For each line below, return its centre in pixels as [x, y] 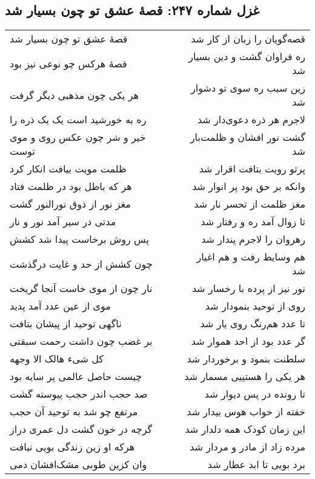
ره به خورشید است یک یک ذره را [78, 120]
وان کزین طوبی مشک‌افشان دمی [78, 464]
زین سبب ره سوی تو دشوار [248, 88]
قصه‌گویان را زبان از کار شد [248, 39]
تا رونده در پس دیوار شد [255, 394]
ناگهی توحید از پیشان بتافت [66, 324]
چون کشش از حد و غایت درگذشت [81, 263]
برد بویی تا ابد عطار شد [256, 464]
